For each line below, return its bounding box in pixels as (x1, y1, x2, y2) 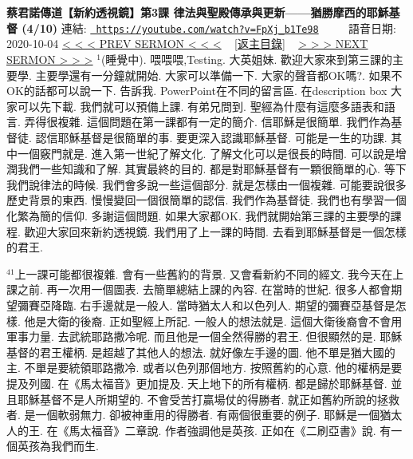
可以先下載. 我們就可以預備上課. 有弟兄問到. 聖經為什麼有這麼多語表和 (17, 97, 384, 114)
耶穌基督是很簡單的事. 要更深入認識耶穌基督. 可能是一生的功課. (57, 129, 387, 145)
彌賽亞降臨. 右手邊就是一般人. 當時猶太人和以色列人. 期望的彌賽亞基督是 (17, 296, 395, 313)
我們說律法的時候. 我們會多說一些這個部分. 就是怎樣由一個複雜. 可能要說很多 (6, 176, 407, 192)
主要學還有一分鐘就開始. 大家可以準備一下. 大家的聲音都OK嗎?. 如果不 (35, 66, 403, 83)
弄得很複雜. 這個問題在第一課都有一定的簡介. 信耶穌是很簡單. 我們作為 (24, 113, 391, 130)
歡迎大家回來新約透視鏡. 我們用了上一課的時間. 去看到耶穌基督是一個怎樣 (24, 223, 407, 239)
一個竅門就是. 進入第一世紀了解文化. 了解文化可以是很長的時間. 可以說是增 (17, 144, 407, 161)
